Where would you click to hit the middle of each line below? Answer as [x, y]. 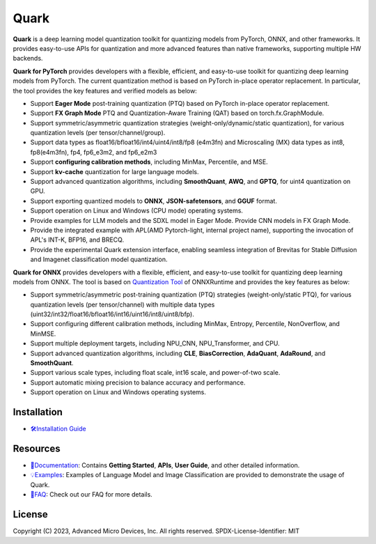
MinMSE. [43, 334]
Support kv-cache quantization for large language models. [115, 171]
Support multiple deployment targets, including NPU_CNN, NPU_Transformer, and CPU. [155, 343]
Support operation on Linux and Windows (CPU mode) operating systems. [137, 211]
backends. [28, 59]
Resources [37, 448]
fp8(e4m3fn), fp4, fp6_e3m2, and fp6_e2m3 [94, 152]
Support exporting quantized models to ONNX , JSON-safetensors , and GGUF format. [154, 201]
